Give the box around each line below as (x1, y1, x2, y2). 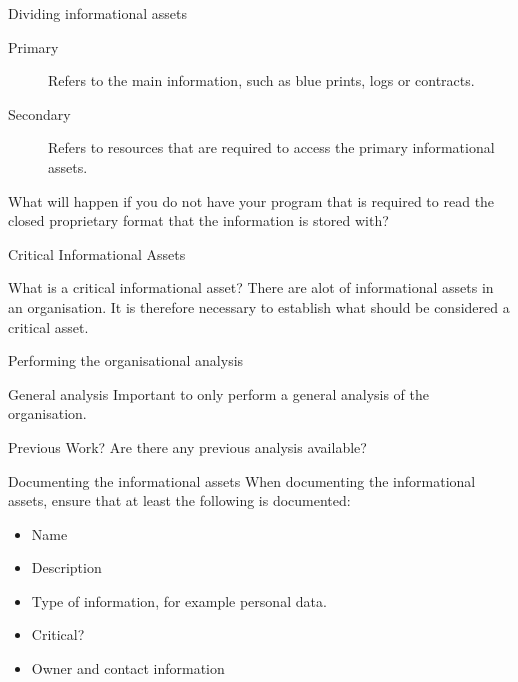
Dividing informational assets (8, 3, 187, 23)
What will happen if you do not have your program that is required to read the (8, 190, 495, 211)
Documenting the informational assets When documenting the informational (8, 470, 476, 491)
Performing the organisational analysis (8, 350, 244, 371)
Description (31, 557, 102, 578)
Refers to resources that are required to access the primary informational (48, 137, 495, 158)
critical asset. (8, 316, 89, 337)
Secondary (8, 103, 71, 124)
